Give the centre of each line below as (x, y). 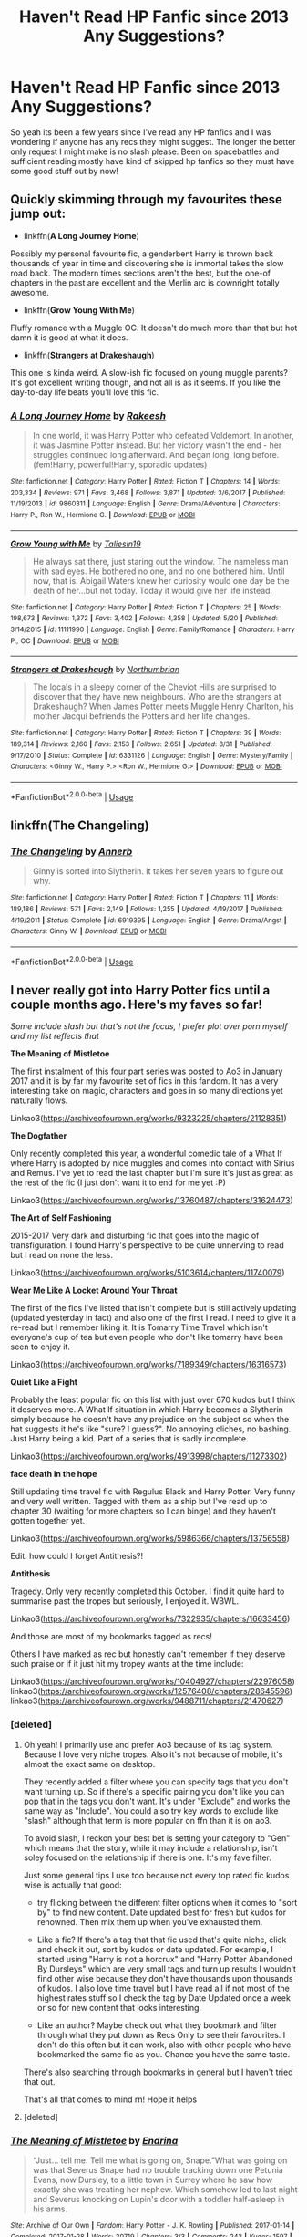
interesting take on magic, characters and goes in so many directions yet (147, 1091)
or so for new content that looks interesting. (119, 2007)
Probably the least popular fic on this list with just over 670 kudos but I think (153, 1400)
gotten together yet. (48, 1521)
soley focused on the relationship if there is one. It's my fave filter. (148, 1857)
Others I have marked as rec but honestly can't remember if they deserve (148, 1654)
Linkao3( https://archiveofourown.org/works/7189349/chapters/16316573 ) (148, 1365)
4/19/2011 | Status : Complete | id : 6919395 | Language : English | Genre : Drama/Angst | (148, 920)
